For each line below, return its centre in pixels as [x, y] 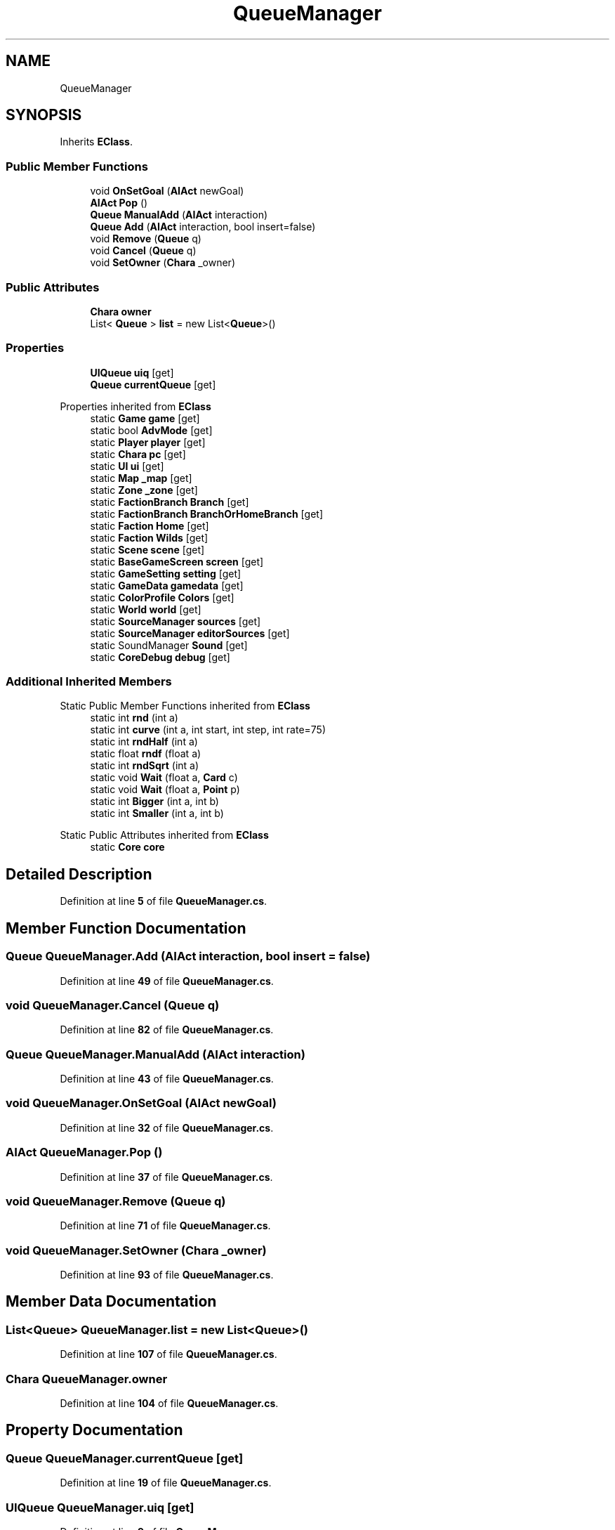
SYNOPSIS [44, 115]
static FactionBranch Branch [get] [170, 502]
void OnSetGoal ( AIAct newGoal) [167, 191]
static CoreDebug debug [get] [160, 657]
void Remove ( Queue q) [146, 239]
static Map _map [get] [141, 478]
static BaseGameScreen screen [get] [177, 561]
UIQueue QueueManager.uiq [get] [100, 1507]
